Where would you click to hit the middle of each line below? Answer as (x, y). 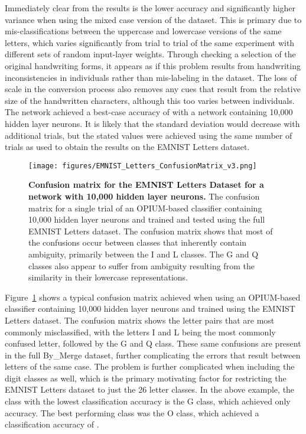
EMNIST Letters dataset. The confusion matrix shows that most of (151, 231)
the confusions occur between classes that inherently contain (138, 242)
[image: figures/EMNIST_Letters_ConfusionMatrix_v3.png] (143, 166)
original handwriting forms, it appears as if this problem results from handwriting (153, 65)
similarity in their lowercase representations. (108, 277)
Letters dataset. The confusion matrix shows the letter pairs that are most (140, 320)
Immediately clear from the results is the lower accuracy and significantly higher (150, 8)
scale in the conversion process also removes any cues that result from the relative (153, 89)
